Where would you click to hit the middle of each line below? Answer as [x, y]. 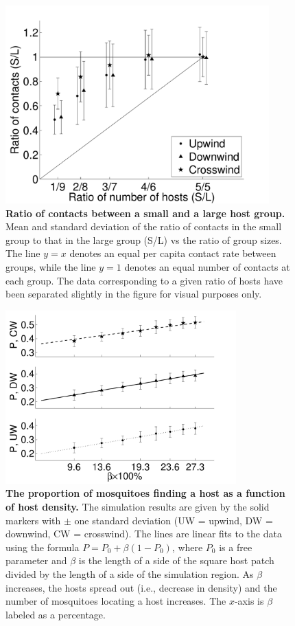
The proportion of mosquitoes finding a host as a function [145, 493]
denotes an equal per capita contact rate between [173, 253]
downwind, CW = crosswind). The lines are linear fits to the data [144, 534]
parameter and [36, 560]
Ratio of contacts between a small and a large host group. [145, 213]
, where [187, 547]
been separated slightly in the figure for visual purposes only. [134, 294]
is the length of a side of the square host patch [176, 560]
